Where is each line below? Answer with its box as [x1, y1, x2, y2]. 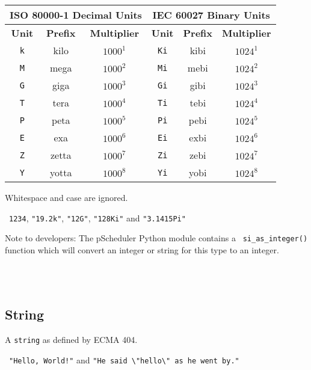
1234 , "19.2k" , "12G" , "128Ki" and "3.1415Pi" [9, 211, 186, 224]
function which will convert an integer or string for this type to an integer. [5, 243, 279, 256]
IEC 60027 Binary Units [152, 8, 270, 22]
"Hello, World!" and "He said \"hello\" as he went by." [9, 353, 239, 366]
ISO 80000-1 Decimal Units [10, 8, 142, 22]
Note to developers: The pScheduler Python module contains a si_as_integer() [5, 232, 308, 244]
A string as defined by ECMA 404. [5, 333, 138, 345]
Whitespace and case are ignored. [5, 191, 128, 203]
